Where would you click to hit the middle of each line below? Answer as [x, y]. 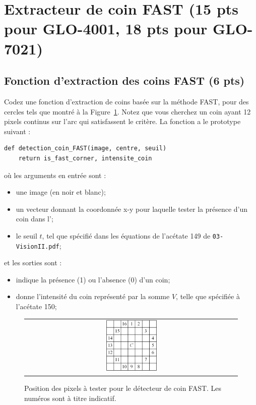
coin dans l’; [35, 219]
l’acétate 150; [36, 306]
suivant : [17, 131]
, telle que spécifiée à [208, 296]
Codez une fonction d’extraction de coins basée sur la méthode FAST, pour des [126, 101]
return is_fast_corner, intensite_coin [85, 158]
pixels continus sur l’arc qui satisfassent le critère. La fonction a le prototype [122, 121]
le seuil [26, 235]
